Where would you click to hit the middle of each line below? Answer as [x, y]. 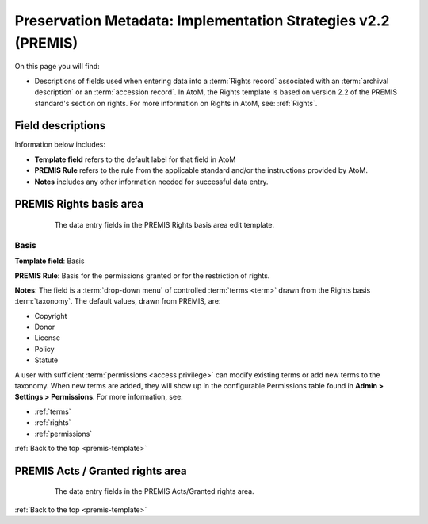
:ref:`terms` [53, 411]
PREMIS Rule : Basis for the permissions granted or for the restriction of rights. [142, 275]
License [48, 338]
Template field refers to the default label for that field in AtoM [135, 159]
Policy [44, 349]
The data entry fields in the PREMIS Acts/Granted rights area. [154, 491]
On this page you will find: [57, 67]
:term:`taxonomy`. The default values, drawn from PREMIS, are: [118, 301]
